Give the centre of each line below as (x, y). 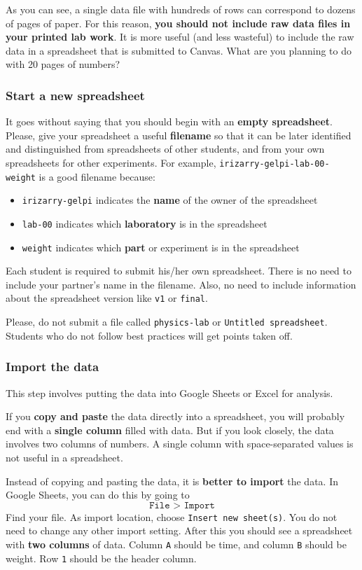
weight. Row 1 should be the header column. (101, 558)
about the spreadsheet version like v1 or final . (107, 298)
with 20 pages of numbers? (63, 64)
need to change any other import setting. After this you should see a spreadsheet (179, 530)
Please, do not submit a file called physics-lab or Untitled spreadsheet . (167, 322)
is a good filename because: (97, 176)
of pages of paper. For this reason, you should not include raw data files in (178, 23)
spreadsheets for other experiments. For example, (111, 162)
